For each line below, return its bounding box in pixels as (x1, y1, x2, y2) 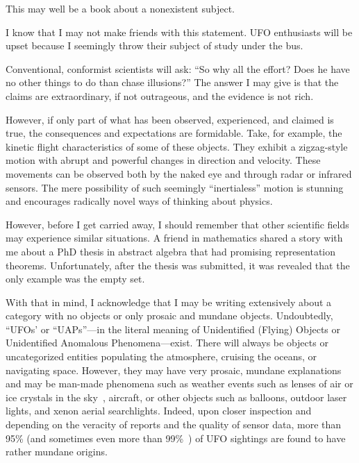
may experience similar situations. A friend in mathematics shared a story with (6, 230, 343, 245)
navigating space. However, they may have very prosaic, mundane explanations (6, 362, 342, 377)
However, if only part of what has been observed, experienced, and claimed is (6, 112, 334, 126)
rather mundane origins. (6, 444, 108, 459)
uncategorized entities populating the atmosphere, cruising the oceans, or (6, 349, 317, 364)
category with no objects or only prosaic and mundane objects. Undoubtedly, (6, 308, 333, 323)
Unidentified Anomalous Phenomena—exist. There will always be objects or (6, 335, 328, 350)
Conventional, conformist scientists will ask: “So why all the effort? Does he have (6, 61, 350, 76)
